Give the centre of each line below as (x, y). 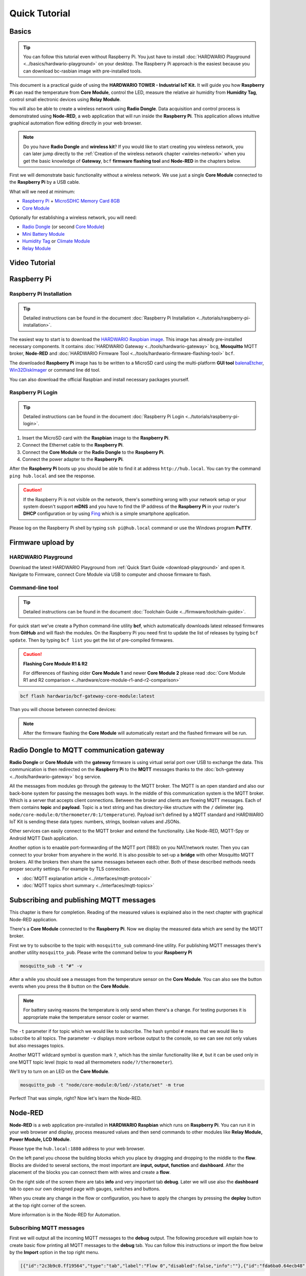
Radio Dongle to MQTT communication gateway (87, 750)
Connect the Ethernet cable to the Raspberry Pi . (73, 445)
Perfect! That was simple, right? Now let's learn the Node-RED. (75, 1098)
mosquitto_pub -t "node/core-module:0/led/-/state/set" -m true (102, 1085)
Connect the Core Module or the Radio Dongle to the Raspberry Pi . (93, 452)
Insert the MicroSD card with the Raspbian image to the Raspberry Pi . (96, 438)
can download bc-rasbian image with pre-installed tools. (83, 71)
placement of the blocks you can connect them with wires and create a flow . (90, 1172)
